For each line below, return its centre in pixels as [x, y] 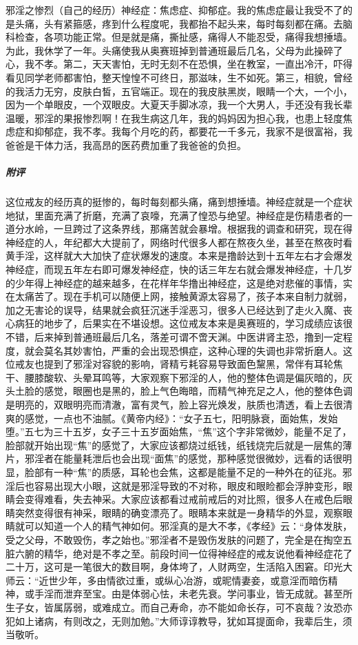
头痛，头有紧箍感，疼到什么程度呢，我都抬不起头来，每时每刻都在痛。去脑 [183, 23]
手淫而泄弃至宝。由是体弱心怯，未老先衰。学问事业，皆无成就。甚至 [188, 594]
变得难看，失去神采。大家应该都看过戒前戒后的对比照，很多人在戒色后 [183, 499]
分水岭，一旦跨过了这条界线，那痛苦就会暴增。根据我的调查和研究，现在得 [183, 229]
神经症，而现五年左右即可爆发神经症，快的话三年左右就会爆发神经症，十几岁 [179, 269]
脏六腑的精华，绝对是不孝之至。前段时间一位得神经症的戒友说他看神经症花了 [179, 553]
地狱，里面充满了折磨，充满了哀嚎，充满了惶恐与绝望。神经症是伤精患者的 [174, 215]
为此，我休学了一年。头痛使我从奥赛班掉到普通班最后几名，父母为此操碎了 [174, 50]
